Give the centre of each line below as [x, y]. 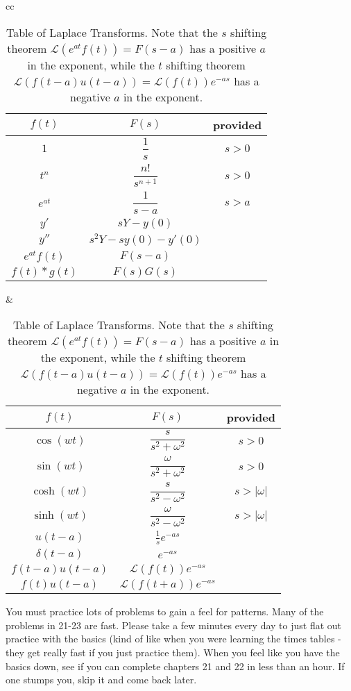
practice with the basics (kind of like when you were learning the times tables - [173, 639]
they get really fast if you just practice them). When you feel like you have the [173, 652]
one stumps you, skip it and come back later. [101, 680]
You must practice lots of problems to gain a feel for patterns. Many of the [165, 611]
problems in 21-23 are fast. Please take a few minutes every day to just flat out [174, 625]
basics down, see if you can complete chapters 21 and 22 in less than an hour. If [175, 666]
